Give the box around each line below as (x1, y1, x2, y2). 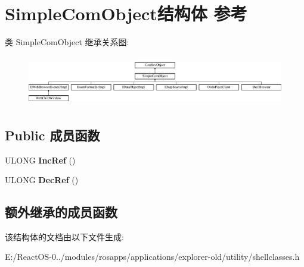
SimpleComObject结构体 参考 (5, 1, 247, 26)
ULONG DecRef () (5, 174, 79, 186)
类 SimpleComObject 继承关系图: (5, 36, 129, 48)
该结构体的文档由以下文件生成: (5, 230, 124, 243)
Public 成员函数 (5, 125, 100, 144)
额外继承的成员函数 (5, 203, 117, 221)
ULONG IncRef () (5, 153, 76, 166)
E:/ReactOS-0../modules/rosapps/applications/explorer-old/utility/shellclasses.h (5, 250, 300, 263)
